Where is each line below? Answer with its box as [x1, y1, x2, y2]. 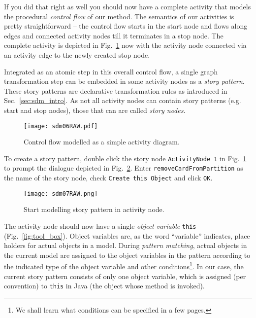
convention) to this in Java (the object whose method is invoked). [4, 281, 205, 291]
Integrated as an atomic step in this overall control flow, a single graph [4, 66, 218, 76]
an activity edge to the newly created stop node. [4, 49, 150, 60]
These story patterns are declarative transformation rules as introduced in [4, 85, 227, 96]
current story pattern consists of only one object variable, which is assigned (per [4, 271, 246, 281]
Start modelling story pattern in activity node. [24, 204, 164, 214]
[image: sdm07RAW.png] [24, 190, 98, 197]
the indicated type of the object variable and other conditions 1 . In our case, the [4, 260, 244, 272]
